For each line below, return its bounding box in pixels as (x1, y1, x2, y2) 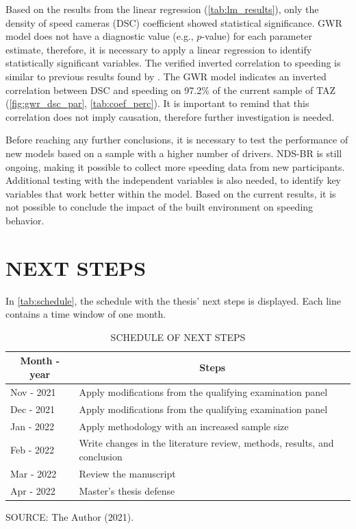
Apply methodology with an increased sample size (79, 419, 289, 433)
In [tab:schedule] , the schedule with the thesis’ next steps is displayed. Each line (5, 293, 342, 307)
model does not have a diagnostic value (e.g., (5, 29, 194, 43)
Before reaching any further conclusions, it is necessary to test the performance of (5, 132, 348, 147)
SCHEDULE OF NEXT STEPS (110, 329, 246, 344)
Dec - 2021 (10, 401, 55, 416)
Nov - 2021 (10, 384, 56, 399)
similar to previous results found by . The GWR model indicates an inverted (5, 69, 327, 83)
